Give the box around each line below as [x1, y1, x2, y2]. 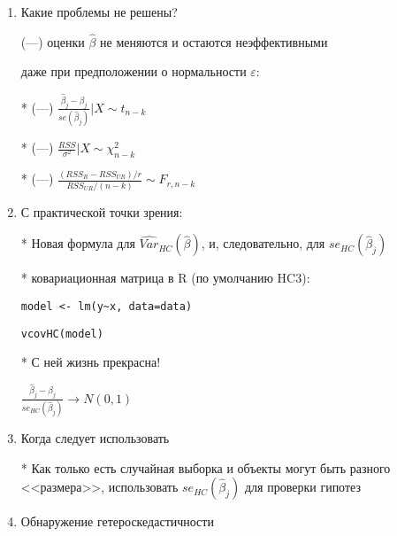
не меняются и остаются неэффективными [100, 32, 328, 50]
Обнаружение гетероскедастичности [20, 512, 214, 531]
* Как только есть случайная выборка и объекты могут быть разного [20, 458, 391, 477]
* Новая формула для [20, 234, 135, 252]
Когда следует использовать [20, 428, 170, 447]
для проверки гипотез [244, 478, 361, 496]
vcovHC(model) [20, 327, 103, 340]
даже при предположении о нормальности [20, 62, 247, 81]
